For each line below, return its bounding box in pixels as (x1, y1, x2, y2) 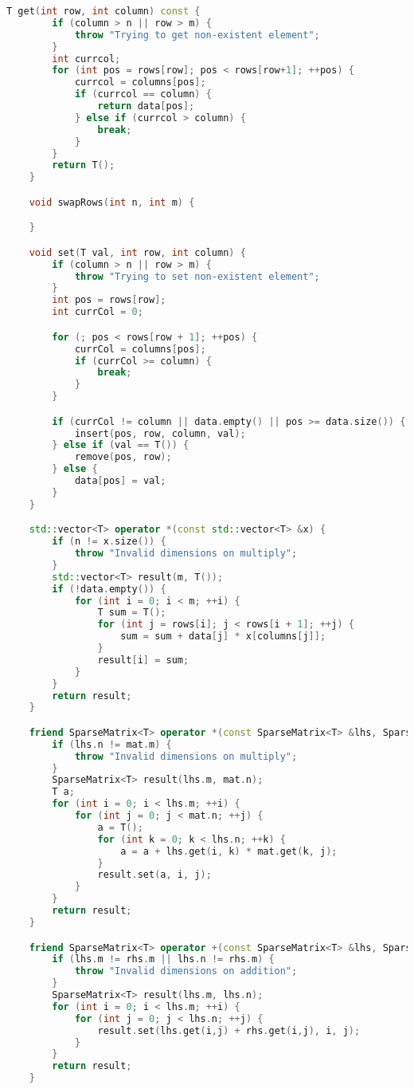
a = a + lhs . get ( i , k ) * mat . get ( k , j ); (120, 845, 338, 857)
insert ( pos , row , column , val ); (74, 427, 246, 439)
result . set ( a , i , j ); (97, 869, 212, 881)
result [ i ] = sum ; (97, 654, 189, 666)
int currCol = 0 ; (52, 306, 143, 318)
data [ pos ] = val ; (74, 475, 166, 487)
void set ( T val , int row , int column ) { (29, 246, 246, 258)
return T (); (52, 159, 115, 171)
